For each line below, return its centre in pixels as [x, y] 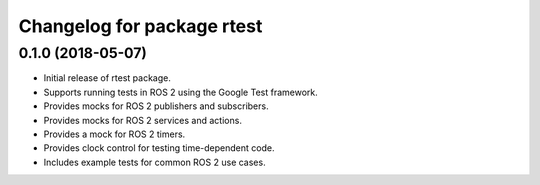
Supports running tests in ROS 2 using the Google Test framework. [181, 92]
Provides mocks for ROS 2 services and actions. [142, 120]
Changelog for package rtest [140, 26]
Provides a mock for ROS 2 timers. [114, 134]
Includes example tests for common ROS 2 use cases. [154, 162]
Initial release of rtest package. [107, 78]
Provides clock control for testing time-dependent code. [159, 148]
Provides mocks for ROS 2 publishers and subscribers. [156, 106]
